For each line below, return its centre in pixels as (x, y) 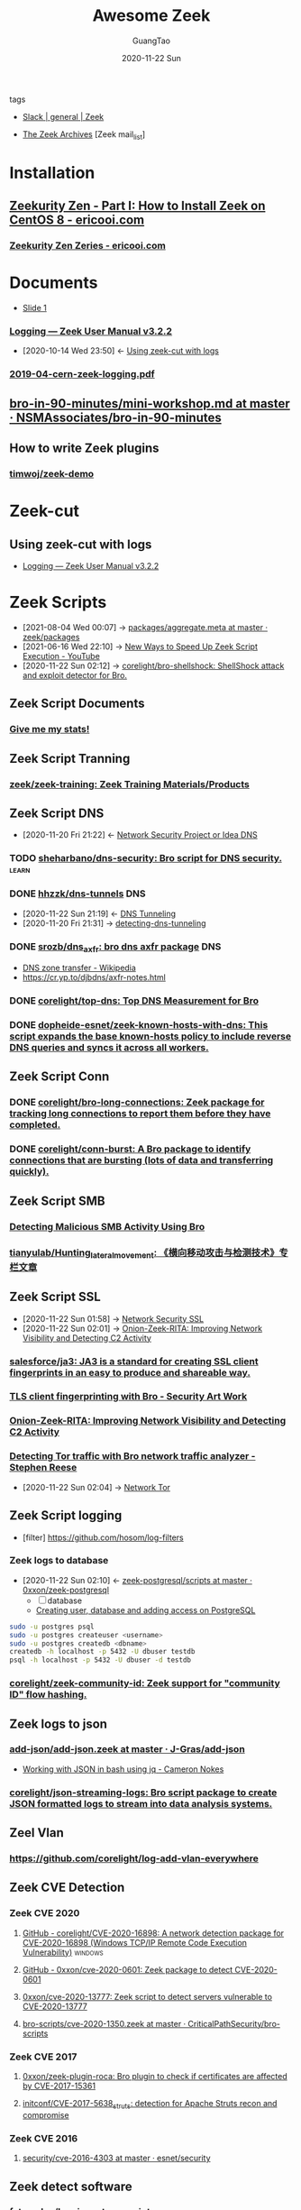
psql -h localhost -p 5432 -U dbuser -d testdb (100, 1660)
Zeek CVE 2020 (45, 1913)
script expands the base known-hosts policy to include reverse (150, 1036)
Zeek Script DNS (57, 814)
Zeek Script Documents (77, 704)
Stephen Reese (43, 1468)
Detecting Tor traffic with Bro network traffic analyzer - (132, 1456)
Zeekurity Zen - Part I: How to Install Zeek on (137, 206)
